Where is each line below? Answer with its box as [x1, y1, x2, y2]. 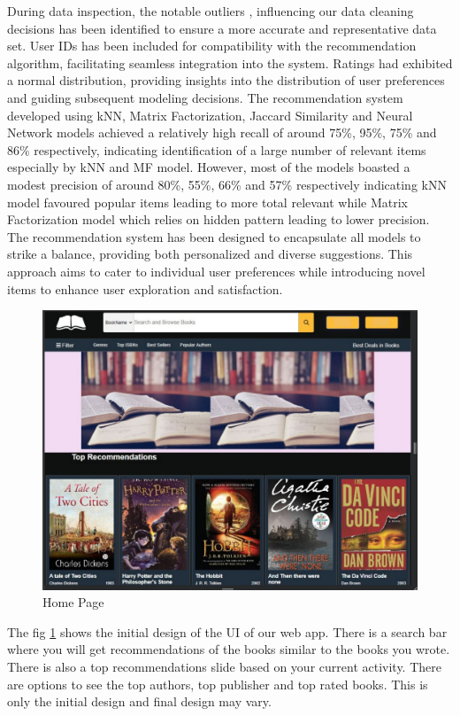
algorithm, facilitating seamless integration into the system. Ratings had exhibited [7, 53, 453, 72]
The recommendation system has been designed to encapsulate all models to [7, 227, 421, 245]
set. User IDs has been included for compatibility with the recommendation [7, 36, 417, 55]
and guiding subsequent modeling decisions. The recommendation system [7, 88, 403, 106]
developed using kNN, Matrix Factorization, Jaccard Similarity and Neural [7, 105, 413, 124]
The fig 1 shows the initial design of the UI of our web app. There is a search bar [7, 622, 448, 641]
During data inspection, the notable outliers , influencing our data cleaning [7, 2, 414, 19]
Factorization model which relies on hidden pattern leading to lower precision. [7, 210, 430, 229]
